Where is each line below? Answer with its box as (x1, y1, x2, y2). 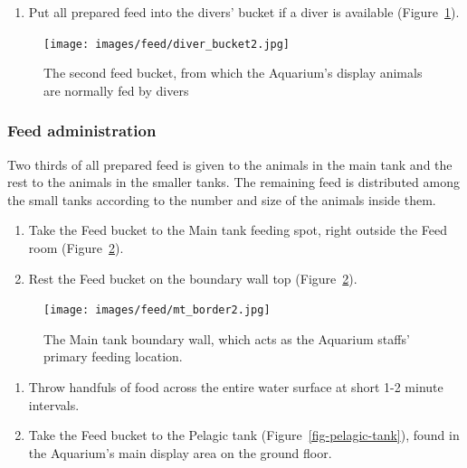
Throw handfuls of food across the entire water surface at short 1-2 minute (28, 378, 443, 397)
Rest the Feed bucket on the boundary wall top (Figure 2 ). (28, 268, 357, 287)
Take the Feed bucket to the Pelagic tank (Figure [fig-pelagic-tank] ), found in (28, 426, 460, 445)
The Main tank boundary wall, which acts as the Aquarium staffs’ (43, 329, 410, 348)
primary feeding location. (43, 347, 183, 366)
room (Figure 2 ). (28, 239, 124, 257)
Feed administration (7, 119, 157, 142)
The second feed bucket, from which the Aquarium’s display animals (43, 63, 423, 82)
